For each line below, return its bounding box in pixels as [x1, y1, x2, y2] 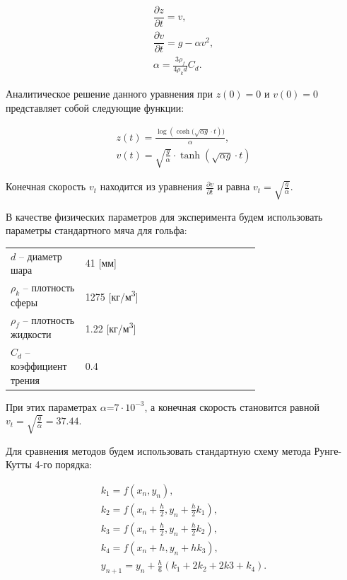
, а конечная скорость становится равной [144, 399, 319, 414]
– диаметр [18, 248, 62, 263]
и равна [217, 179, 250, 194]
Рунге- [314, 443, 342, 458]
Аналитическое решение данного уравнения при [6, 86, 213, 101]
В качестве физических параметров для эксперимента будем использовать [6, 209, 323, 224]
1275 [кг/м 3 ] [85, 286, 139, 303]
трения [11, 372, 40, 387]
